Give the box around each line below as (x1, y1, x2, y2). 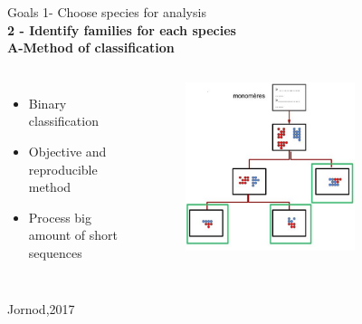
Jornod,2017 (7, 299, 75, 318)
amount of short (28, 225, 118, 244)
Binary (28, 93, 67, 112)
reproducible (28, 159, 98, 178)
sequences (28, 243, 82, 262)
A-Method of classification (7, 38, 175, 57)
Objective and (28, 141, 107, 160)
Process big (28, 207, 92, 226)
